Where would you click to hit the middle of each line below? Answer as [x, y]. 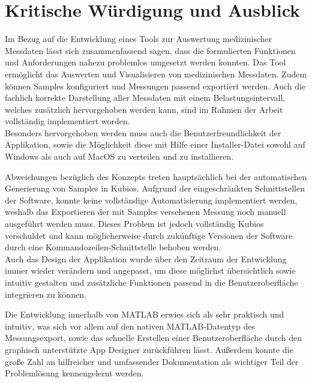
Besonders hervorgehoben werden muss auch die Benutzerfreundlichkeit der [143, 132]
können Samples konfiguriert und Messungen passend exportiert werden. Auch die [155, 86]
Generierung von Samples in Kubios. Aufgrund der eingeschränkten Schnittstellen [155, 188]
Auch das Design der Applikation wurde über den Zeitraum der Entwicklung [146, 258]
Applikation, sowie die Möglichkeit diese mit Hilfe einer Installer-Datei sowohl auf [155, 144]
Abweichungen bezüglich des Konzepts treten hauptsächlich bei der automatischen [156, 176]
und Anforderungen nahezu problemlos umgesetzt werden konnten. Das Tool [145, 62]
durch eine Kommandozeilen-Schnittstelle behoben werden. [113, 247]
